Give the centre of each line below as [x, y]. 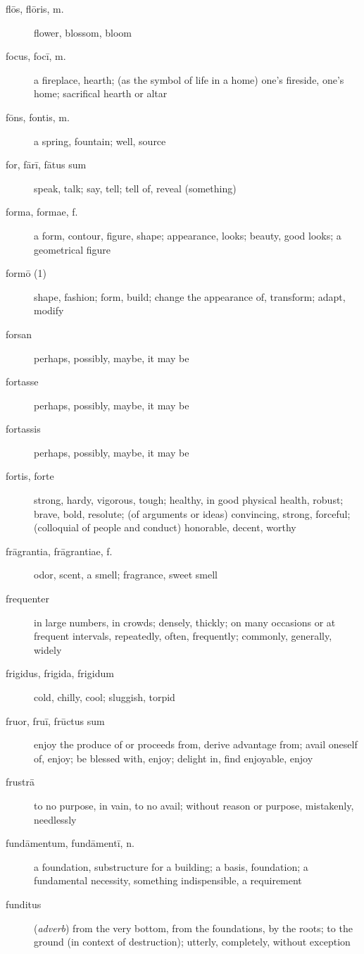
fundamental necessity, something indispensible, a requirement [168, 880]
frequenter [27, 599]
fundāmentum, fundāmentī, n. [70, 843]
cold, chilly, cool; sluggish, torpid [105, 697]
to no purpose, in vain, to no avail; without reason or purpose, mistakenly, [194, 805]
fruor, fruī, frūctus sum [55, 720]
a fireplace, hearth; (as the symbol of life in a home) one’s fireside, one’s [189, 79]
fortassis [23, 429]
